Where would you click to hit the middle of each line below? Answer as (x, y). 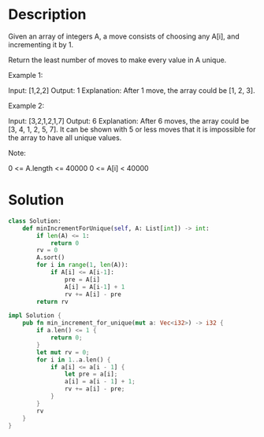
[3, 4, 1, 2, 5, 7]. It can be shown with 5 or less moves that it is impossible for (132, 129)
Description (47, 15)
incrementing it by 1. (41, 44)
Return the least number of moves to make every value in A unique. (117, 60)
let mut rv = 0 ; (63, 352)
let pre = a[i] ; (91, 374)
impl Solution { (35, 316)
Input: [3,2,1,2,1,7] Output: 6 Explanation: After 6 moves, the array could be (129, 120)
